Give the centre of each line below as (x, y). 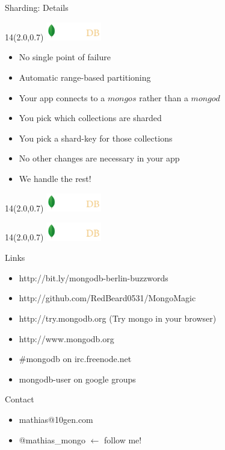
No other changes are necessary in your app (99, 158)
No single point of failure (65, 57)
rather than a (164, 97)
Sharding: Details (37, 7)
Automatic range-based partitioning (85, 77)
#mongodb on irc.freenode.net (75, 359)
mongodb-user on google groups (77, 379)
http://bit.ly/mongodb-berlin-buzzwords (94, 277)
